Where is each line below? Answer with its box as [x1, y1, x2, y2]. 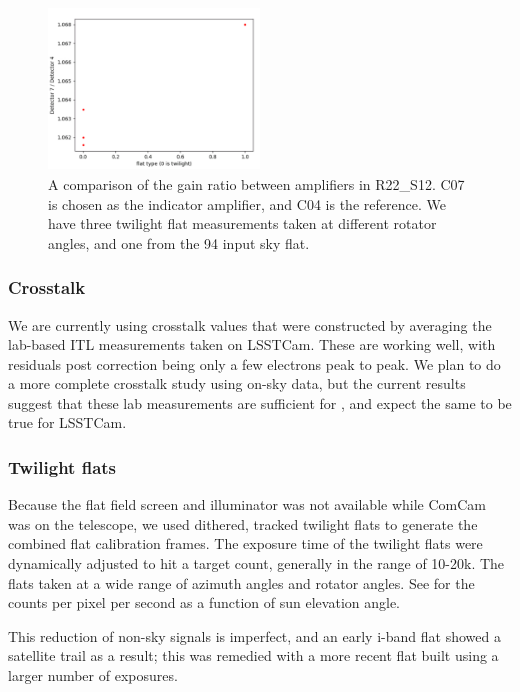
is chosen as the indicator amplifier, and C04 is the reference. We [48, 193, 446, 214]
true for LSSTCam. [8, 412, 127, 433]
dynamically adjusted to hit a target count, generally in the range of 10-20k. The [8, 553, 505, 574]
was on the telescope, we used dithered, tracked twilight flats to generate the [8, 513, 478, 534]
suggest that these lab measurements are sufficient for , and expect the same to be [8, 392, 512, 413]
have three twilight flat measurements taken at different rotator [48, 213, 437, 234]
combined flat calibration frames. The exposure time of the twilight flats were [8, 533, 483, 554]
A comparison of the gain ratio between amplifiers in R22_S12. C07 [48, 173, 465, 194]
